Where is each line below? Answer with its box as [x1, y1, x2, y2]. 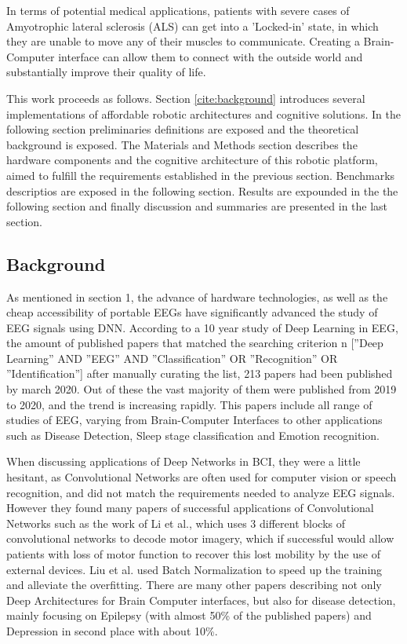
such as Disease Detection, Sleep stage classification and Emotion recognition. [6, 426, 380, 443]
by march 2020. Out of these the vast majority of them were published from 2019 [6, 381, 397, 397]
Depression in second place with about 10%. [6, 622, 218, 639]
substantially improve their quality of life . [6, 64, 206, 80]
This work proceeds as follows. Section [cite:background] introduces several [6, 90, 365, 106]
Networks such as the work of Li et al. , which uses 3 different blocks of [6, 514, 345, 531]
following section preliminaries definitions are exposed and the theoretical [6, 121, 359, 137]
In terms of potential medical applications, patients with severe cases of [6, 2, 350, 18]
